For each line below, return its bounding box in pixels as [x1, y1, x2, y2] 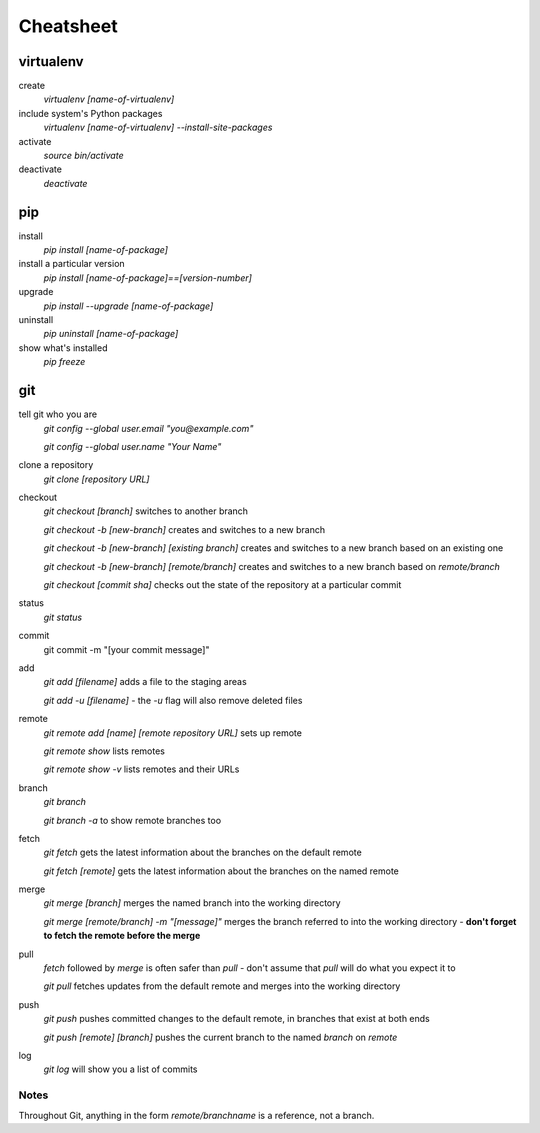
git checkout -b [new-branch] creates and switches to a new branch [43, 523, 325, 535]
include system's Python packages [18, 107, 163, 119]
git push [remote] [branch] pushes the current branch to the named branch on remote [43, 1031, 398, 1043]
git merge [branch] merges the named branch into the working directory [43, 897, 341, 909]
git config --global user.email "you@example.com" [43, 422, 254, 434]
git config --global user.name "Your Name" [43, 440, 222, 452]
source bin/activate [43, 150, 124, 162]
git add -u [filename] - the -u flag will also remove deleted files [43, 694, 303, 706]
